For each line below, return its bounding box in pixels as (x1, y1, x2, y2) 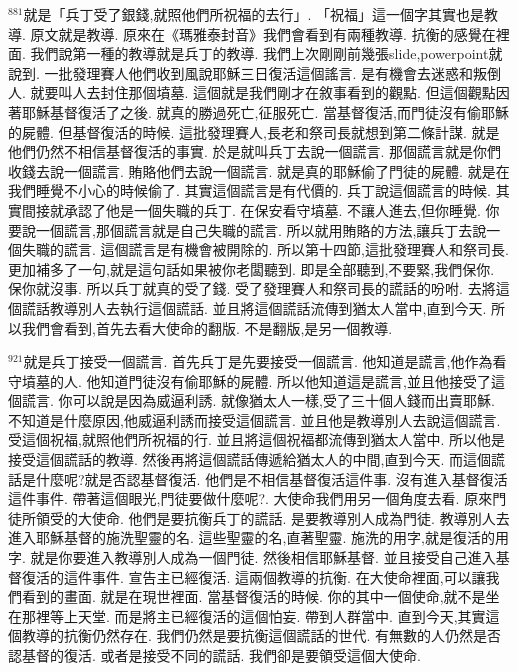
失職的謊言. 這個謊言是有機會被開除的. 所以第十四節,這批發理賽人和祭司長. (21, 239, 509, 260)
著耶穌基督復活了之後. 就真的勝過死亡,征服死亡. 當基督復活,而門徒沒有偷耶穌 (8, 101, 509, 122)
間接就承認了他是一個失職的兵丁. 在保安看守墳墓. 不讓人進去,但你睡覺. (21, 199, 481, 220)
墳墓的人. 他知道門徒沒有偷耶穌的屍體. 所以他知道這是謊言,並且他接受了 (21, 370, 491, 391)
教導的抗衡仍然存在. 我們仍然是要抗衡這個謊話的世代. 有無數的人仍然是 (21, 625, 488, 646)
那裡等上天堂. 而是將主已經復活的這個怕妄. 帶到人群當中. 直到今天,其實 (21, 605, 486, 626)
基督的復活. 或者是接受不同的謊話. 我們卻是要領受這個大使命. (21, 645, 421, 665)
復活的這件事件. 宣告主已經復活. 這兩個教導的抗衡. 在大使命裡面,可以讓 (21, 566, 486, 587)
